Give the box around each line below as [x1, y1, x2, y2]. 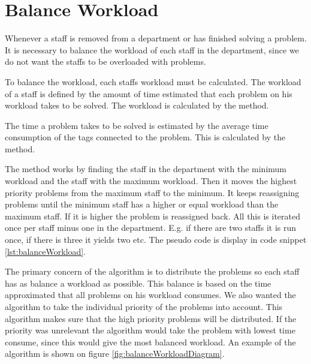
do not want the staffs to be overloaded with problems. [5, 55, 206, 68]
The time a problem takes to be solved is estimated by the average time [5, 119, 268, 131]
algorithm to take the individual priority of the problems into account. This [5, 300, 283, 312]
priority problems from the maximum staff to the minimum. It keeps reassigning [5, 186, 300, 198]
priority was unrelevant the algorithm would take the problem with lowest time [5, 324, 295, 336]
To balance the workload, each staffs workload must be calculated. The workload [5, 75, 301, 88]
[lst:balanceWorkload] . [5, 245, 86, 257]
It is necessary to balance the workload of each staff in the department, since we [5, 43, 299, 56]
